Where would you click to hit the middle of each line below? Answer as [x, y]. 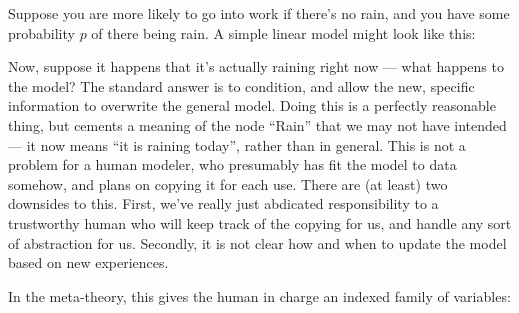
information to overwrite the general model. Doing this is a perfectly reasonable [252, 105]
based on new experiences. [88, 262]
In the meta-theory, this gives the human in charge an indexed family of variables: [259, 295]
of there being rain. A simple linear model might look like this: [283, 32]
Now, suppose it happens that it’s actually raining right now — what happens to [256, 66]
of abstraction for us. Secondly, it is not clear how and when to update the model [257, 242]
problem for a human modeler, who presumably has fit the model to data [232, 164]
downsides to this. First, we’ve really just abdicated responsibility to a [223, 203]
